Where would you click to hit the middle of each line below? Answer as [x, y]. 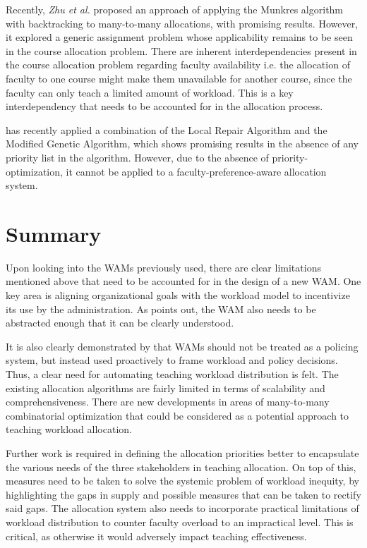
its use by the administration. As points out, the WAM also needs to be [161, 309]
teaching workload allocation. [69, 429]
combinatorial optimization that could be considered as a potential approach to [178, 415]
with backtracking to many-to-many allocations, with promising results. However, [182, 23]
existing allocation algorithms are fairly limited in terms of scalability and [166, 388]
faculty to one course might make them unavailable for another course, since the [179, 78]
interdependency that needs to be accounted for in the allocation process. [164, 106]
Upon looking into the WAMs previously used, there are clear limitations [163, 267]
